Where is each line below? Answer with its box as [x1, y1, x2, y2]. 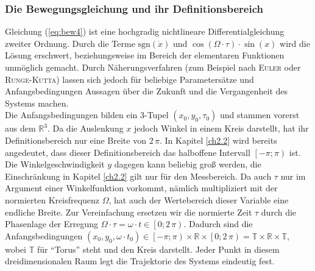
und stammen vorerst [220, 108, 300, 121]
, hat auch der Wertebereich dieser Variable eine [108, 193, 289, 206]
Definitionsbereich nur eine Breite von [5, 133, 146, 146]
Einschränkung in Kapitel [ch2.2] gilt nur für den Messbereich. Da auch [5, 169, 272, 182]
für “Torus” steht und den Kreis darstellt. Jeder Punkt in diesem [37, 242, 280, 255]
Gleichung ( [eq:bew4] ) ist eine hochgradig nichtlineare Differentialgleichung [5, 25, 285, 38]
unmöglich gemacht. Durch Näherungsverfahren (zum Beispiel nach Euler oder [5, 61, 301, 73]
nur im [280, 169, 306, 182]
